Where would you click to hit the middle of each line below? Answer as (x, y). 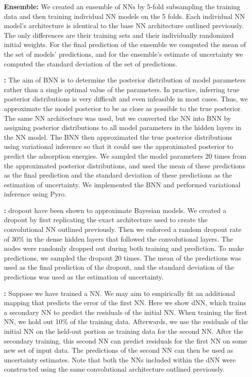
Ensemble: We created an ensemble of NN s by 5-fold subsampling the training (122, 6)
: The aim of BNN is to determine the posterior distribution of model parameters (125, 80)
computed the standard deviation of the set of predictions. (91, 63)
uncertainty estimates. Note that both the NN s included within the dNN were (120, 359)
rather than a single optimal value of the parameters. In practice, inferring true (122, 89)
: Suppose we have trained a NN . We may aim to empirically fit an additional (119, 293)
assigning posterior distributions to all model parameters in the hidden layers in (123, 127)
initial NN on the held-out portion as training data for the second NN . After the (124, 331)
